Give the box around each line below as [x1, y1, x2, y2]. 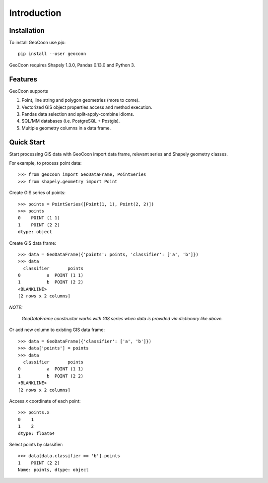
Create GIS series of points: [9, 190, 66, 196]
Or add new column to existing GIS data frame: [9, 327, 105, 333]
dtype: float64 [18, 430, 55, 436]
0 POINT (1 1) [18, 215, 60, 221]
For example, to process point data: [9, 160, 82, 166]
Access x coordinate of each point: [9, 398, 81, 404]
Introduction [9, 7, 62, 18]
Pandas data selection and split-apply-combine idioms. [21, 111, 134, 117]
